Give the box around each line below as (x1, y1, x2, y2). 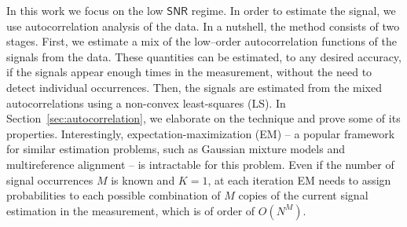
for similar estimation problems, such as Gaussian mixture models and (6, 141, 345, 157)
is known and (111, 171, 175, 188)
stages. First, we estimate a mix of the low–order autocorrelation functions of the (6, 33, 397, 49)
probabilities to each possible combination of (6, 187, 221, 203)
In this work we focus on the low (6, 2, 163, 18)
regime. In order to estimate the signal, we (191, 2, 396, 18)
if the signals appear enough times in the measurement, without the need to (6, 64, 372, 80)
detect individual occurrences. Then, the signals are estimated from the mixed (6, 79, 383, 95)
